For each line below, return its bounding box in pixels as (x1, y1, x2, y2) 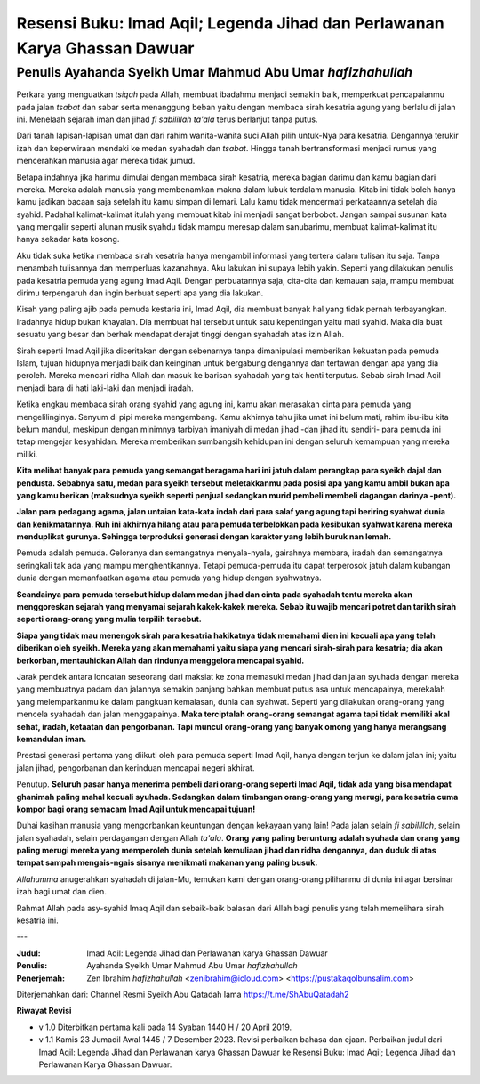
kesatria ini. (16, 915, 60, 926)
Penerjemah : (16, 973, 66, 983)
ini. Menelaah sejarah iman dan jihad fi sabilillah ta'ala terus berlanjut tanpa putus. (16, 114, 318, 125)
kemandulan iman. (16, 733, 87, 744)
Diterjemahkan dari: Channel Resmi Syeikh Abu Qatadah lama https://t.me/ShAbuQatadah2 (16, 989, 350, 999)
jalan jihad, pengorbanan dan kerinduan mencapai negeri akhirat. (16, 762, 255, 773)
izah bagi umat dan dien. (16, 886, 107, 897)
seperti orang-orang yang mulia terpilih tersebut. (16, 614, 202, 625)
